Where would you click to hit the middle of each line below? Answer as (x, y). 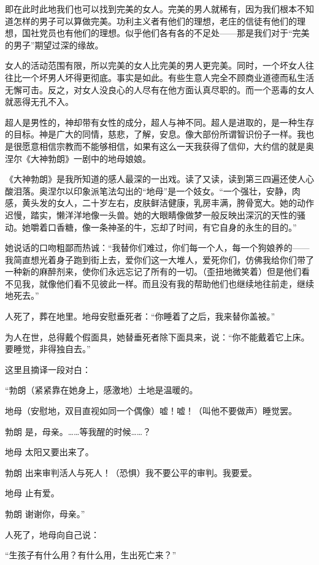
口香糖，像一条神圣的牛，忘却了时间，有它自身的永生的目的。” (172, 227)
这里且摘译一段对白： (48, 369)
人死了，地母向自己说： (52, 534)
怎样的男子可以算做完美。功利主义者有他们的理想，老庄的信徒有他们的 (155, 21)
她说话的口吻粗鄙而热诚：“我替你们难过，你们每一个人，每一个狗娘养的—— (157, 248)
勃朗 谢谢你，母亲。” (45, 513)
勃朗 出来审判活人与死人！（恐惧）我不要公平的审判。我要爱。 (131, 472)
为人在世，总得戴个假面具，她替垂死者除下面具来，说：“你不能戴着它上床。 (157, 336)
